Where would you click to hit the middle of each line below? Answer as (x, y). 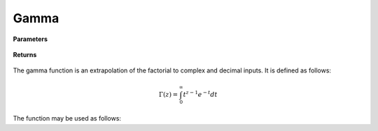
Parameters (30, 39)
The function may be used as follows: (67, 118)
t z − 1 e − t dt (200, 94)
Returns (25, 54)
